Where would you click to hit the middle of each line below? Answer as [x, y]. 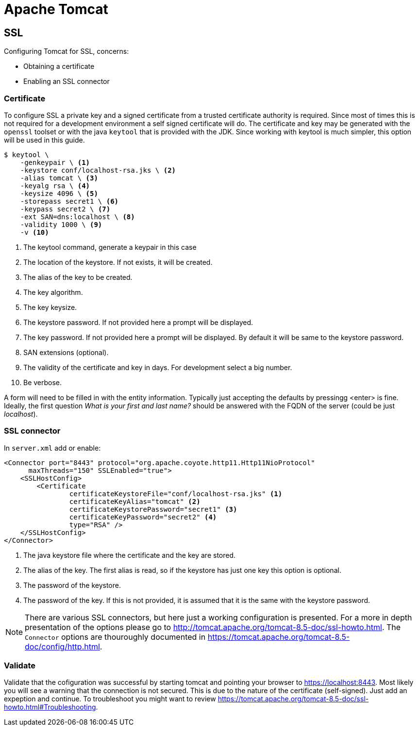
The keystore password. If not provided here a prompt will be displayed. [138, 322]
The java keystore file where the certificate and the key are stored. [130, 555]
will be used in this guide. [44, 140]
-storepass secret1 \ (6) [69, 201]
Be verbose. [43, 382]
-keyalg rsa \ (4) [55, 186]
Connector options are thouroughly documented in [115, 637]
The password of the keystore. [72, 585]
